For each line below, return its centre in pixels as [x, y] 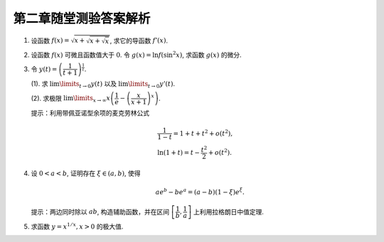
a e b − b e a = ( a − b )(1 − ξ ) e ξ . [200, 191]
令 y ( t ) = [44, 69]
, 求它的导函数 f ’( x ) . [139, 40]
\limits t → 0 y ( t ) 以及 [88, 85]
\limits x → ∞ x [91, 99]
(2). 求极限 [46, 98]
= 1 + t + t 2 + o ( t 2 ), [203, 133]
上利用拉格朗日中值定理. [229, 211]
